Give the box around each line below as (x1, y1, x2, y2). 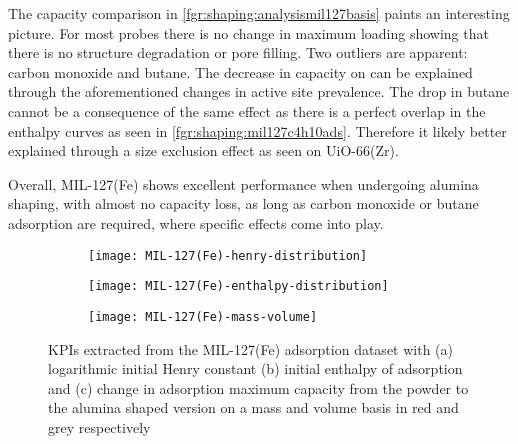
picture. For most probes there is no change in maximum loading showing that (8, 22, 489, 43)
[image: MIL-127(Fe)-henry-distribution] (88, 248, 368, 263)
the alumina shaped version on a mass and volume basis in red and (48, 397, 459, 418)
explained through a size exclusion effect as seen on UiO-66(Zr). (8, 140, 399, 161)
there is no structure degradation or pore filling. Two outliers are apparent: (8, 42, 468, 63)
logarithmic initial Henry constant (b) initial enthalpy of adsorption (48, 358, 463, 379)
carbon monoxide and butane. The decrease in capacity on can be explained (8, 61, 473, 82)
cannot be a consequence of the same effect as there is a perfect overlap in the (8, 100, 486, 121)
